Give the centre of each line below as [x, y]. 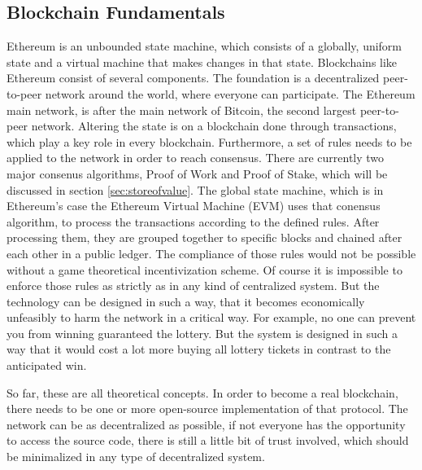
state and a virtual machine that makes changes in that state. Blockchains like [202, 61]
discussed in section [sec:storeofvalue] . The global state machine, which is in [195, 189]
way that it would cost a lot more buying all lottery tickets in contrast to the [199, 349]
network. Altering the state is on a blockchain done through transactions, [214, 126]
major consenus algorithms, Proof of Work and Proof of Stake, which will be [197, 173]
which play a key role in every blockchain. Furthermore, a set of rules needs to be [209, 141]
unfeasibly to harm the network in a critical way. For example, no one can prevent [211, 317]
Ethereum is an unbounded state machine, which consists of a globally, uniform [204, 46]
